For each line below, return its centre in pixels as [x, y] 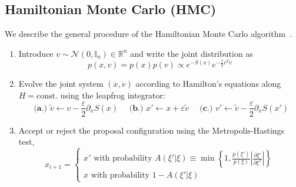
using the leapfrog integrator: [113, 95]
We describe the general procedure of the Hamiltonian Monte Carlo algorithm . [149, 34]
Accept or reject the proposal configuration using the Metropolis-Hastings [152, 130]
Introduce [36, 53]
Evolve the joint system [61, 84]
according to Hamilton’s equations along [208, 84]
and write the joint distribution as [192, 53]
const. [47, 96]
